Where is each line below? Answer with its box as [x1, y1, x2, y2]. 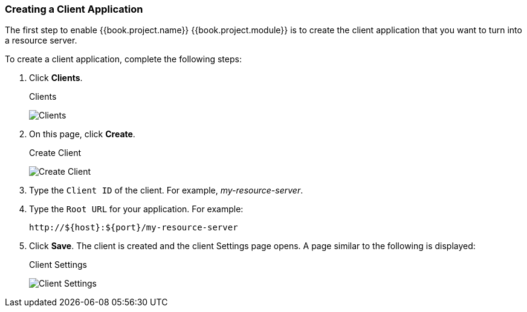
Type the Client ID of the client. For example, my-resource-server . [29, 185, 303, 196]
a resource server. [5, 35, 77, 46]
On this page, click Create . [29, 129, 135, 140]
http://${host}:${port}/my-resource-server [29, 223, 238, 233]
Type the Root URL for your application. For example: [29, 204, 244, 215]
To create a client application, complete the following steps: [5, 54, 242, 65]
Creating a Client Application [5, 3, 143, 15]
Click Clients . [29, 73, 83, 83]
